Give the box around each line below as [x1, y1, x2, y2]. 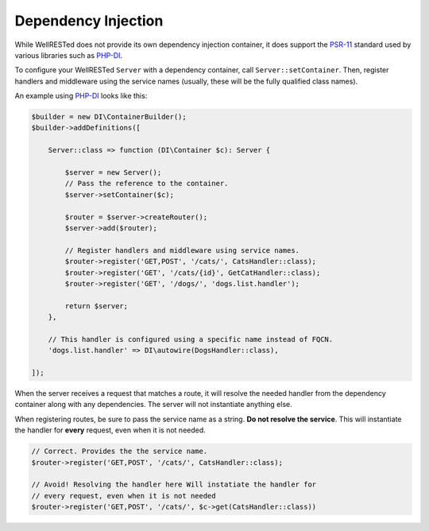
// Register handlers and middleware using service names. [64, 246, 300, 254]
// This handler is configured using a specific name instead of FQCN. [48, 335, 334, 343]
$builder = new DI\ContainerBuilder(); [31, 112, 187, 122]
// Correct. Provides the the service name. [31, 447, 208, 456]
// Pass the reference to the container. [64, 179, 229, 188]
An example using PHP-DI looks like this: [14, 91, 148, 101]
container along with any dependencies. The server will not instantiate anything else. [14, 400, 293, 409]
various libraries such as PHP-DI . [14, 50, 123, 60]
